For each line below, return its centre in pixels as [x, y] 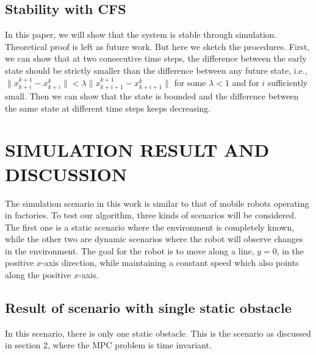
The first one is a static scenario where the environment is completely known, [150, 227]
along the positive [38, 275]
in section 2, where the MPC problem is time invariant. [108, 345]
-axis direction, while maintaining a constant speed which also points [170, 263]
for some [190, 82]
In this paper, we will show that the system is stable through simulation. [141, 34]
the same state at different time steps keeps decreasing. [108, 108]
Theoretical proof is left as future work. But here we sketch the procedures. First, [157, 46]
